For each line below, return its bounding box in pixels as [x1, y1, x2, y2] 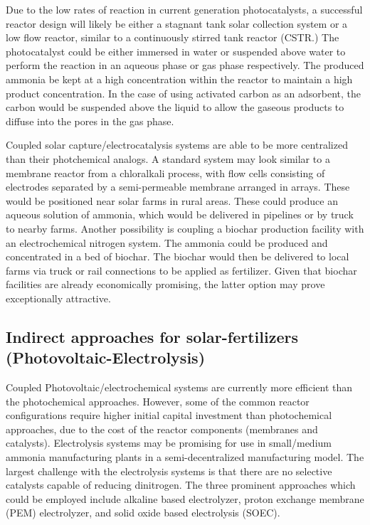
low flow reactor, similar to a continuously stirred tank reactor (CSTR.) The [6, 30, 339, 45]
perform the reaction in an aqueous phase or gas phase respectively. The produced [6, 58, 364, 73]
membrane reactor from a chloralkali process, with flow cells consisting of [6, 165, 325, 180]
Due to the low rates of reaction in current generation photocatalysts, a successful [6, 2, 363, 16]
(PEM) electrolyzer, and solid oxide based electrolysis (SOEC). [6, 505, 280, 520]
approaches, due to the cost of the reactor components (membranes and [6, 421, 318, 436]
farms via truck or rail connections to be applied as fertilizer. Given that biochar [6, 262, 357, 277]
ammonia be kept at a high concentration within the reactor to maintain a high [6, 71, 353, 86]
